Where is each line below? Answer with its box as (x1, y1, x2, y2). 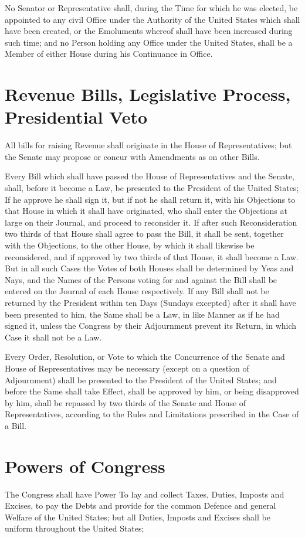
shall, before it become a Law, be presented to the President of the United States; (5, 182, 299, 194)
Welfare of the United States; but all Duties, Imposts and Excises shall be (5, 510, 270, 523)
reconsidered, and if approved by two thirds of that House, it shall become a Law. (5, 250, 299, 263)
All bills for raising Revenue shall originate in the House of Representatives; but (5, 139, 292, 151)
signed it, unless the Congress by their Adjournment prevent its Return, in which (5, 319, 297, 332)
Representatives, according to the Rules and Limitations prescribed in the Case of (5, 408, 299, 420)
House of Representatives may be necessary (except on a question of (5, 362, 249, 374)
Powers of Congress (5, 454, 165, 478)
